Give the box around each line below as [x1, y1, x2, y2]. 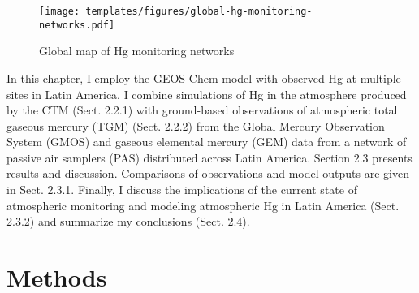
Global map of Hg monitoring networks [39, 42, 235, 59]
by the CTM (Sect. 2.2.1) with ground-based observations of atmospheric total [6, 101, 398, 118]
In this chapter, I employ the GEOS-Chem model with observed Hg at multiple [6, 69, 401, 86]
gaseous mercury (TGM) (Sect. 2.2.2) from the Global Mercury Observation [6, 117, 385, 134]
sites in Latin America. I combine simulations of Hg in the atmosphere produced [6, 85, 407, 102]
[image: [39, 6, 80, 17]
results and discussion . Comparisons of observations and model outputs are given [6, 165, 409, 182]
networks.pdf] [39, 19, 115, 31]
